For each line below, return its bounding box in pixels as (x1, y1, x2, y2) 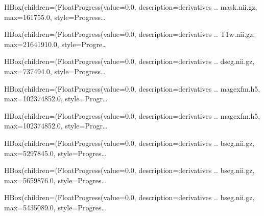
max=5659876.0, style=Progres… (4, 175, 106, 185)
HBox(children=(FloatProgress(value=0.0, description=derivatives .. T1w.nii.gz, (4, 29, 255, 39)
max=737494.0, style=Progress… (4, 66, 106, 76)
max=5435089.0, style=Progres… (4, 202, 106, 212)
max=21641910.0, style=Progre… (4, 38, 107, 49)
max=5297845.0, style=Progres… (4, 147, 106, 158)
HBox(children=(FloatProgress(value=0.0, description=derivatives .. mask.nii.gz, (4, 2, 257, 12)
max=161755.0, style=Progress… (4, 11, 106, 22)
